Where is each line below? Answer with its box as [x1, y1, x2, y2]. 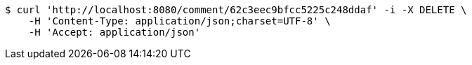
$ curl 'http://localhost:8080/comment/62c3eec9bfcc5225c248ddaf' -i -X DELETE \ [5, 4, 467, 15]
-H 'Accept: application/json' [28, 27, 201, 38]
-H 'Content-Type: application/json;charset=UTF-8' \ [28, 15, 331, 27]
